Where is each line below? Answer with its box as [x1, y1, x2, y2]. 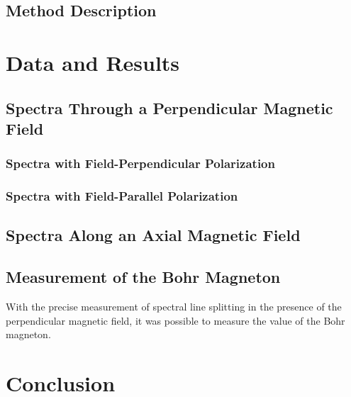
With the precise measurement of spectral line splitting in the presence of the [6, 299, 342, 313]
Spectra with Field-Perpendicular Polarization [6, 155, 275, 172]
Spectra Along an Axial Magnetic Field [6, 224, 301, 246]
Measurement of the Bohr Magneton [6, 266, 281, 288]
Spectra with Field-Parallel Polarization [6, 187, 238, 205]
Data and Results [6, 47, 180, 77]
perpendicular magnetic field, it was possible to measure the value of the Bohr [6, 313, 345, 328]
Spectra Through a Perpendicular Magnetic [6, 96, 333, 118]
